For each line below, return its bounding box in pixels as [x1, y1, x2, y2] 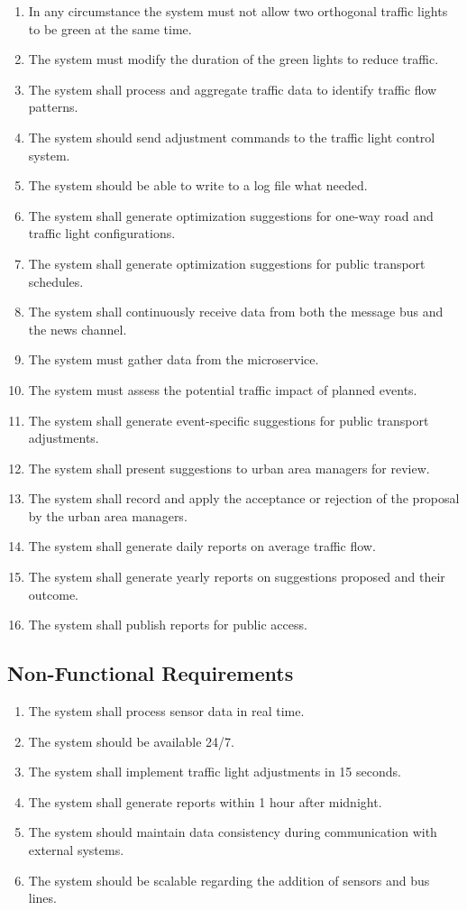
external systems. [28, 841, 124, 859]
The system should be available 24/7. [28, 731, 234, 750]
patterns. [28, 97, 78, 116]
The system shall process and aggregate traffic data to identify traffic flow [28, 79, 437, 98]
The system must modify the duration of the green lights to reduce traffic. [28, 50, 439, 69]
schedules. [28, 271, 84, 290]
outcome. [28, 584, 79, 603]
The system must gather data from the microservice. [28, 350, 319, 369]
